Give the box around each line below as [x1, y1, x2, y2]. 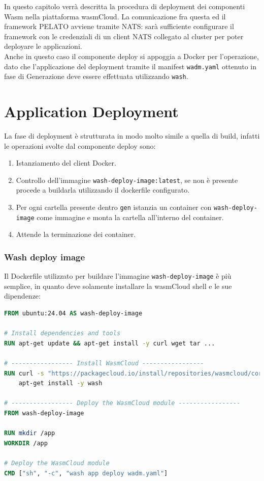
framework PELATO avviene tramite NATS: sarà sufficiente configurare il [4, 21, 234, 32]
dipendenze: [4, 290, 41, 301]
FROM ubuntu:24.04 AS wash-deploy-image [4, 310, 143, 317]
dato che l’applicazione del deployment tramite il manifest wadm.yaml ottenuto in [4, 61, 256, 71]
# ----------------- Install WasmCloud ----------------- [4, 359, 204, 367]
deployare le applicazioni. [4, 41, 82, 51]
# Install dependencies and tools [4, 330, 121, 337]
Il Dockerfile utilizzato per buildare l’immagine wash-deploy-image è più [4, 271, 232, 281]
